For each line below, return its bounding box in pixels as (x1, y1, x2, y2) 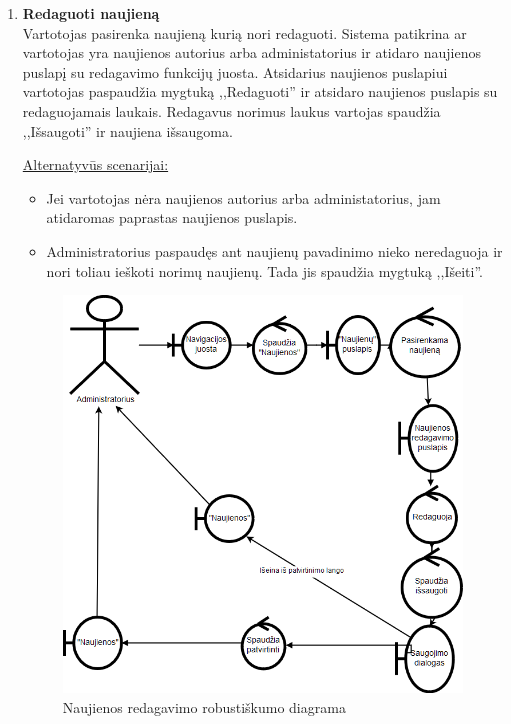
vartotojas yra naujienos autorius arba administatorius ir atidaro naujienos (22, 42, 481, 63)
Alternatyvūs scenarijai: (22, 154, 169, 175)
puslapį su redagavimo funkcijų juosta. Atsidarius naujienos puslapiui (22, 61, 448, 82)
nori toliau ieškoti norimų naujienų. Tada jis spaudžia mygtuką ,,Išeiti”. (46, 260, 483, 281)
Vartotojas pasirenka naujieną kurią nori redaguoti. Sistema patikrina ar (22, 22, 467, 43)
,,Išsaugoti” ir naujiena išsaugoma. (22, 120, 233, 141)
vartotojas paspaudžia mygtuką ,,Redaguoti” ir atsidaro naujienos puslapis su (22, 81, 498, 102)
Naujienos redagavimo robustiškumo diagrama (62, 696, 346, 717)
